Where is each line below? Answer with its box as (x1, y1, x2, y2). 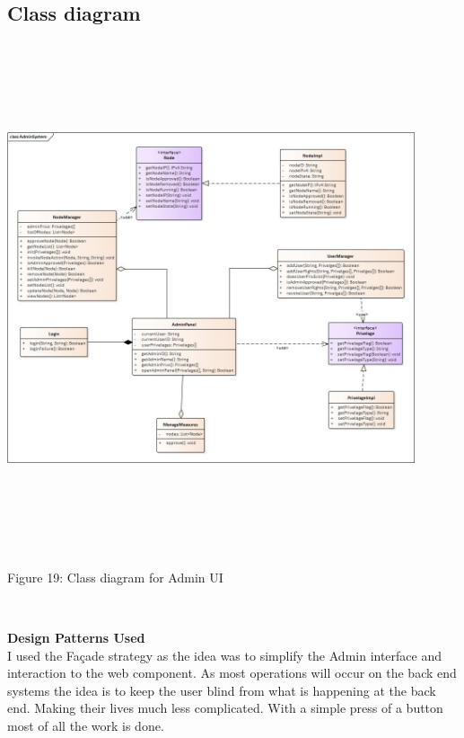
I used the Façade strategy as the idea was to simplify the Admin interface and (7, 645, 442, 664)
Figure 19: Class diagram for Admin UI (7, 567, 223, 586)
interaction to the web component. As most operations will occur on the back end (7, 663, 457, 682)
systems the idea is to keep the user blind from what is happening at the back (7, 680, 436, 699)
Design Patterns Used (7, 627, 145, 646)
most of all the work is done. (7, 716, 164, 734)
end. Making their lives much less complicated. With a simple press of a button (7, 698, 443, 717)
